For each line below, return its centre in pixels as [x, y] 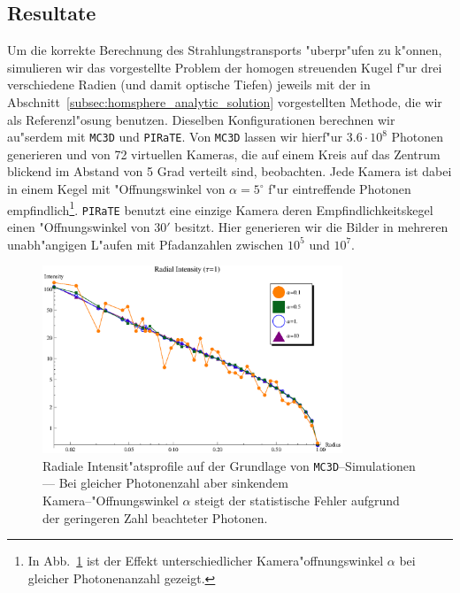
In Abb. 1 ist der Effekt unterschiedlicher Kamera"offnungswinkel [206, 561]
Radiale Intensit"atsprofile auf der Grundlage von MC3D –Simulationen [229, 465]
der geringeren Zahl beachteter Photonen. [155, 517]
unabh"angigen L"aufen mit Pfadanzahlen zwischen [146, 244]
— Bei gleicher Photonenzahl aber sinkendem [165, 483]
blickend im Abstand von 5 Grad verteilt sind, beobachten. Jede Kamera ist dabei [230, 171]
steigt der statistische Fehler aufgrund [297, 500]
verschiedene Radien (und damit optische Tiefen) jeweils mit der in [189, 85]
